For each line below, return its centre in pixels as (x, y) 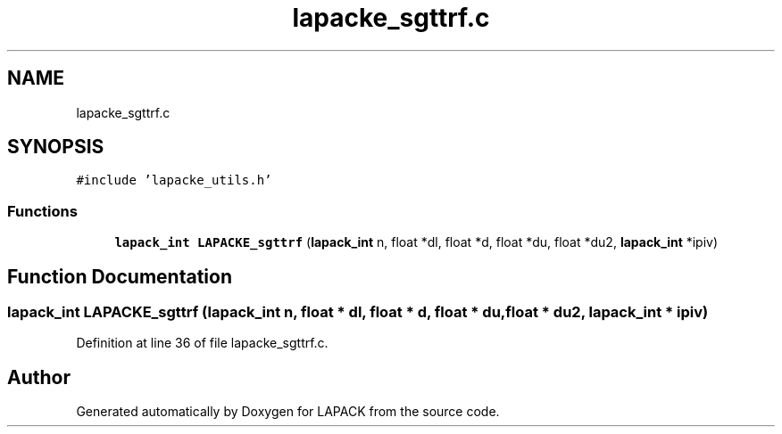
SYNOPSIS (56, 147)
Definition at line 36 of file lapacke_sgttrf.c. (202, 343)
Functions (42, 211)
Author (39, 377)
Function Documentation (120, 276)
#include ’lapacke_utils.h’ (174, 180)
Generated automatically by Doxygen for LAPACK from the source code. (288, 412)
